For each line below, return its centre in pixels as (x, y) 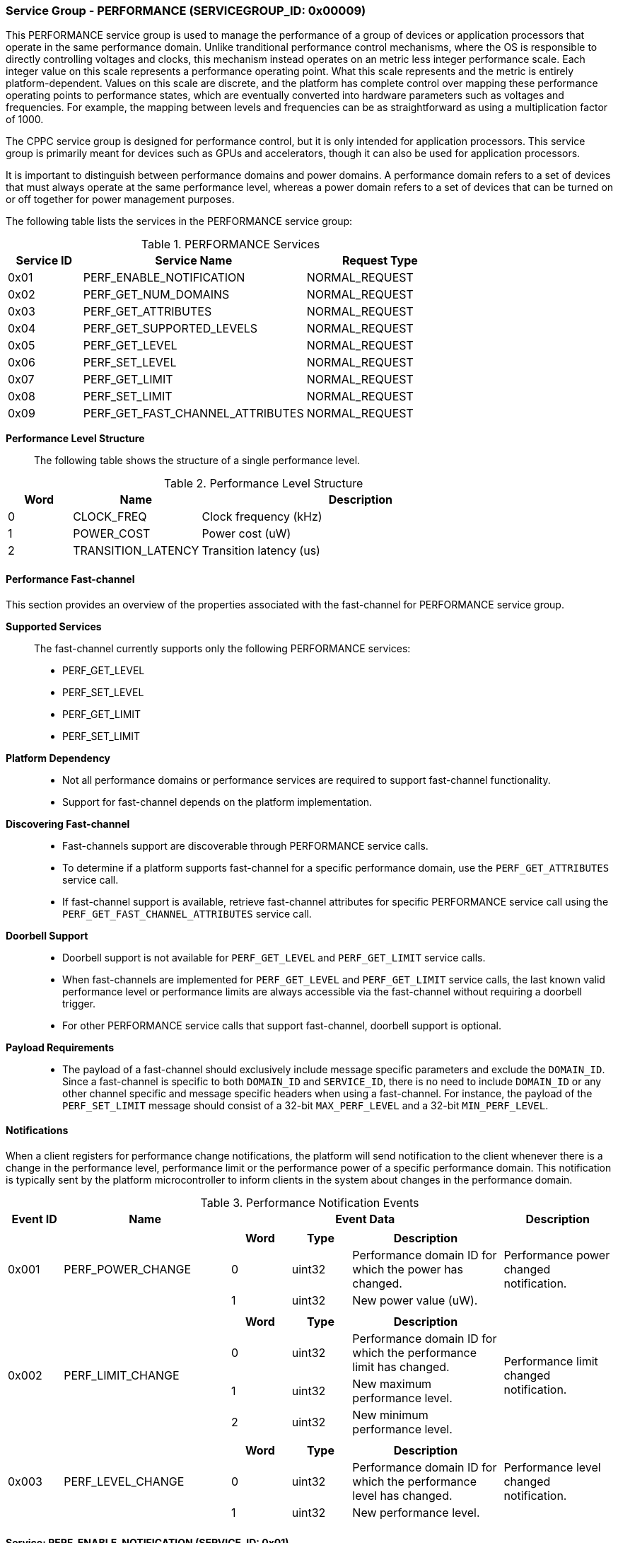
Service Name (194, 261)
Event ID (34, 1219)
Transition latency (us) (261, 551)
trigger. (79, 1003)
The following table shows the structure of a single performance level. (197, 461)
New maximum (392, 1383)
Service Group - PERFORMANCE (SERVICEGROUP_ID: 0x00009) (186, 11)
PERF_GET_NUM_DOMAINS (156, 295)
